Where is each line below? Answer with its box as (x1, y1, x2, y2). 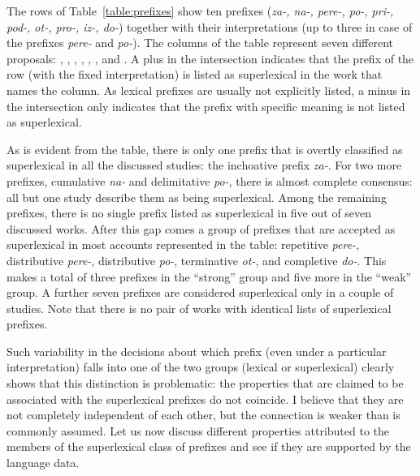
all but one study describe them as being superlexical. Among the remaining (6, 188, 387, 205)
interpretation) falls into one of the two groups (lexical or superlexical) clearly (6, 358, 395, 375)
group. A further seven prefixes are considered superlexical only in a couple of (6, 284, 394, 301)
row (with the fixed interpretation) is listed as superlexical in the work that (6, 66, 383, 83)
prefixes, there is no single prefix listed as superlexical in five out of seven (6, 204, 372, 221)
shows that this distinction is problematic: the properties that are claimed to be (6, 375, 404, 392)
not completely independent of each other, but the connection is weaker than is (6, 406, 401, 423)
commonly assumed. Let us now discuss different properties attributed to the (6, 422, 390, 439)
